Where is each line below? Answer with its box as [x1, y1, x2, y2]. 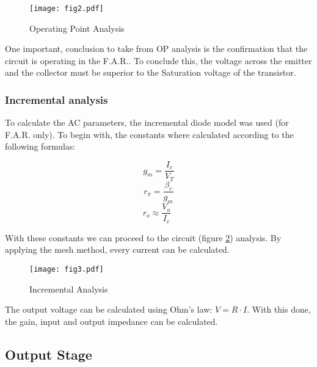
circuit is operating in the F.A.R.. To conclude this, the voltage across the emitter [5, 54, 312, 67]
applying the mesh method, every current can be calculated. [5, 243, 230, 256]
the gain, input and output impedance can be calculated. [5, 314, 218, 327]
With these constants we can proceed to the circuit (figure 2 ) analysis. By [5, 231, 282, 244]
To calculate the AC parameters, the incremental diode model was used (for [5, 116, 289, 129]
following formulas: [5, 140, 76, 153]
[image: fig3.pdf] [29, 264, 104, 274]
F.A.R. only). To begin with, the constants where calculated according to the [5, 128, 294, 140]
